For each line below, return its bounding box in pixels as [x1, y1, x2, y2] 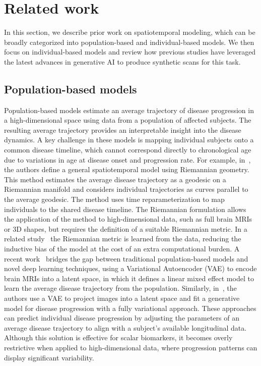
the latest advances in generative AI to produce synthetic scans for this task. [4, 56, 241, 67]
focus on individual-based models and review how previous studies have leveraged [4, 46, 256, 57]
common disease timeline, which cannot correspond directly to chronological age [4, 144, 251, 155]
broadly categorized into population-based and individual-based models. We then [4, 36, 254, 47]
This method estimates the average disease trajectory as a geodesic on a [4, 174, 226, 184]
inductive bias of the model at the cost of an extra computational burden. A [4, 243, 240, 254]
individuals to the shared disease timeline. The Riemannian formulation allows [4, 203, 246, 214]
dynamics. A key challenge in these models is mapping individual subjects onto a [4, 134, 254, 145]
